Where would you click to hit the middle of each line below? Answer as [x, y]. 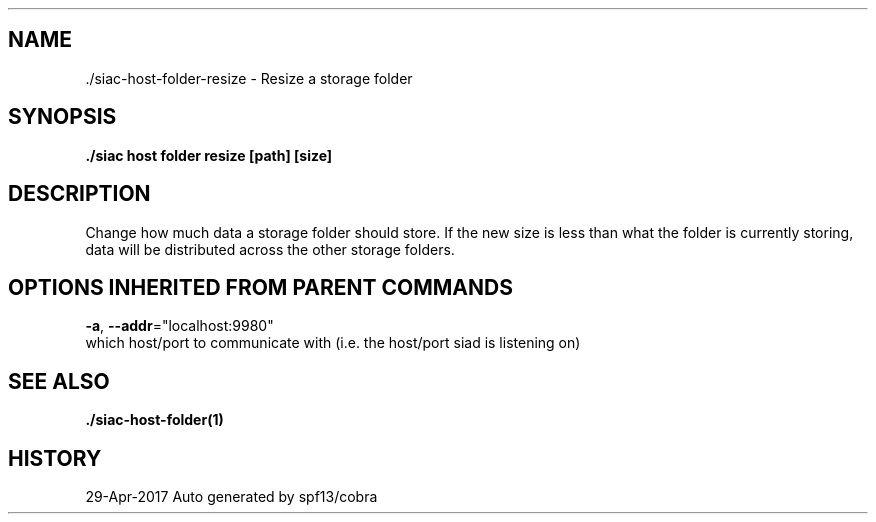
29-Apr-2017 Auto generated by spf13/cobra [231, 497]
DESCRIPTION [79, 194]
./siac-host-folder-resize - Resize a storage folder [249, 78]
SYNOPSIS [62, 117]
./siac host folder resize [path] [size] [209, 155]
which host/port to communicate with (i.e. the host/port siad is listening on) [333, 343]
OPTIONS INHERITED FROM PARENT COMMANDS [260, 287]
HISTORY [55, 458]
